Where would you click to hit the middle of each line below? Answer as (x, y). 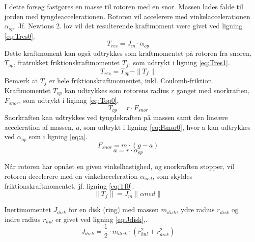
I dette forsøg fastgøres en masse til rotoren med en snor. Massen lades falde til (124, 6)
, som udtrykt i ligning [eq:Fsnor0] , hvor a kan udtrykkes (165, 127)
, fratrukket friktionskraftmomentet (67, 62)
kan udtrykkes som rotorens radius (117, 90)
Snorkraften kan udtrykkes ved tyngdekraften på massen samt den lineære (116, 117)
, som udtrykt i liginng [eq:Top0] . (69, 100)
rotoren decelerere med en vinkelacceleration (71, 176)
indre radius (23, 219)
